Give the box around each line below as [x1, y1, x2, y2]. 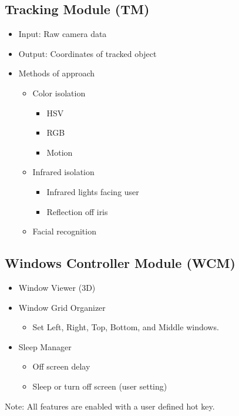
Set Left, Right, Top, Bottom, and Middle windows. [32, 321, 219, 333]
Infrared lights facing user [46, 185, 139, 197]
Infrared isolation [32, 166, 95, 178]
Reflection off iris [46, 205, 108, 217]
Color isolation [32, 86, 86, 99]
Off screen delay [32, 360, 90, 373]
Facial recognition [32, 225, 96, 237]
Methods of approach [18, 67, 95, 79]
